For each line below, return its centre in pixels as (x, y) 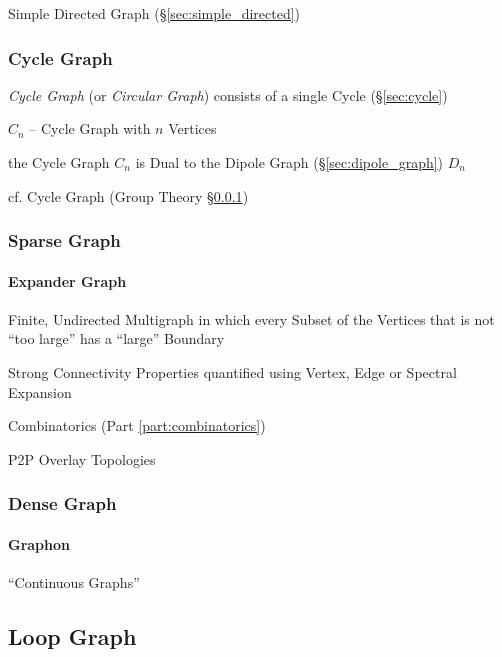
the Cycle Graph (59, 162)
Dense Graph (62, 503)
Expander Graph (67, 280)
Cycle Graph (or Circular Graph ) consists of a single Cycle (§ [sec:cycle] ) (228, 94)
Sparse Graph (64, 240)
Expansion (40, 391)
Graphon (39, 543)
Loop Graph (72, 636)
